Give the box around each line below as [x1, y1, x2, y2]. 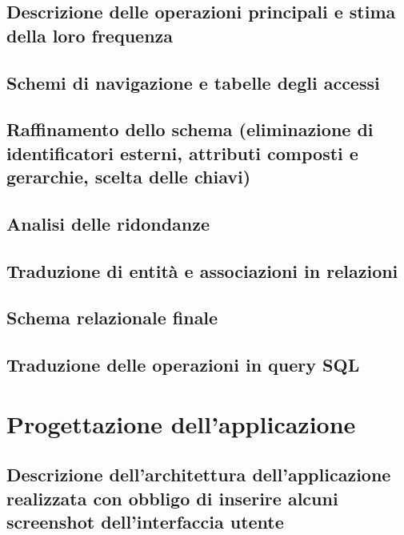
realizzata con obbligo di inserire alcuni [6, 485, 338, 510]
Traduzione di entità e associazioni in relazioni [6, 258, 398, 283]
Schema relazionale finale [6, 305, 218, 330]
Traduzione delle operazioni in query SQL [6, 352, 360, 377]
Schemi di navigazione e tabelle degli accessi [6, 70, 380, 95]
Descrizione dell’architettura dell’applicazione [6, 462, 391, 487]
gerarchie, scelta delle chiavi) [6, 164, 251, 189]
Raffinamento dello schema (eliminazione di [6, 117, 374, 142]
